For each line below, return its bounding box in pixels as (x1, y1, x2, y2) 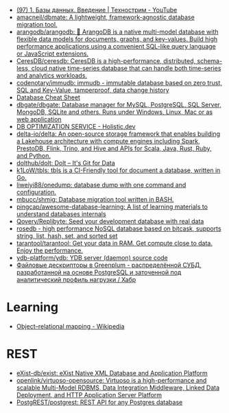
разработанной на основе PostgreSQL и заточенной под (16, 268, 182, 276)
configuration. (16, 188, 56, 196)
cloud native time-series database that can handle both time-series (31, 64, 221, 72)
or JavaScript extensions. (16, 49, 89, 58)
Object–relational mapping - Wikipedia (16, 322, 125, 330)
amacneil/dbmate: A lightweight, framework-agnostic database (16, 13, 195, 21)
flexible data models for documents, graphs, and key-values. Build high (16, 35, 218, 43)
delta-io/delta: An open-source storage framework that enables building (16, 130, 221, 138)
